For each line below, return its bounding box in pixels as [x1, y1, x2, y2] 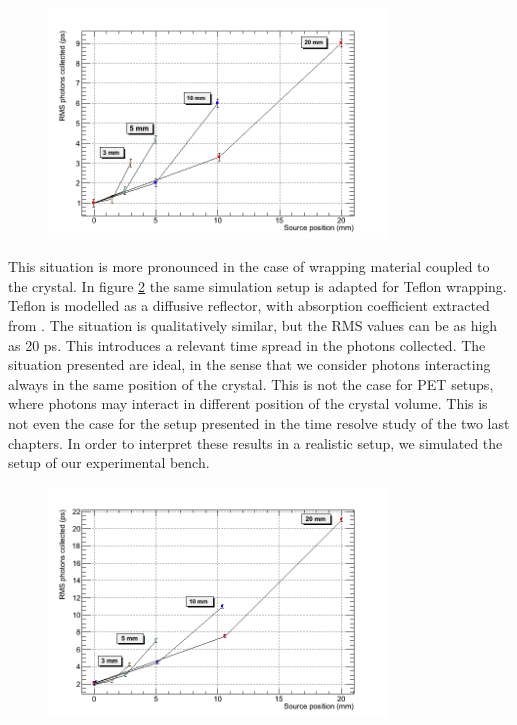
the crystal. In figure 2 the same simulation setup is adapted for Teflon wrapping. [8, 275, 507, 296]
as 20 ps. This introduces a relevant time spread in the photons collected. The [8, 334, 486, 355]
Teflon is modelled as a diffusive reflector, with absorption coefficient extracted [8, 295, 490, 316]
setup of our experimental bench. [8, 452, 210, 473]
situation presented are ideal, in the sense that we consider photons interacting [8, 354, 491, 375]
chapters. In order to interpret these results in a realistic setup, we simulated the [8, 432, 503, 453]
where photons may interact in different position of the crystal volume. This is [8, 393, 488, 414]
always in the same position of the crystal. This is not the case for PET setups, [8, 373, 494, 394]
